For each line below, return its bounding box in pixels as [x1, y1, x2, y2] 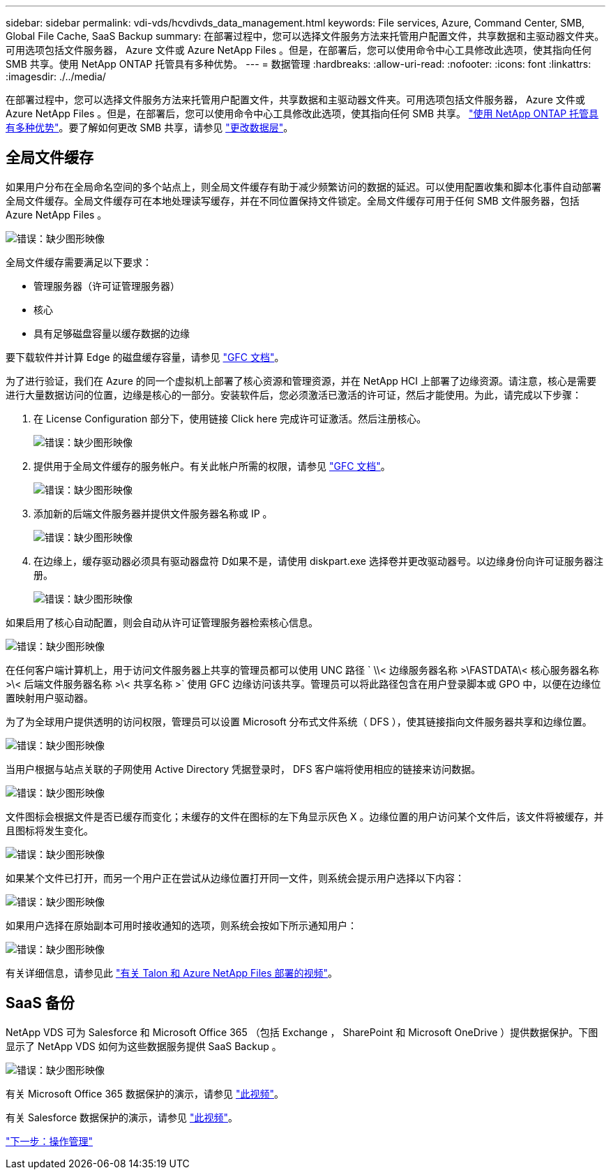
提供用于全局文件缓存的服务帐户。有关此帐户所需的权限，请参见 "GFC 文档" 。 [33, 459, 391, 472]
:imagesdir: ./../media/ [6, 71, 106, 82]
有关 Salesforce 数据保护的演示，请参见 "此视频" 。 [6, 1111, 239, 1123]
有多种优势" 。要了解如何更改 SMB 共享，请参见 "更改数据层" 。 [6, 121, 294, 133]
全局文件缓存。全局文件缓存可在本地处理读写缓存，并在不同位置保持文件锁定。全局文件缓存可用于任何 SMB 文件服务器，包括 [6, 194, 580, 207]
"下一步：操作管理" [6, 1135, 93, 1147]
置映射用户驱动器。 [6, 691, 93, 704]
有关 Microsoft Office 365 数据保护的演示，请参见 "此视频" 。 [6, 1087, 284, 1100]
